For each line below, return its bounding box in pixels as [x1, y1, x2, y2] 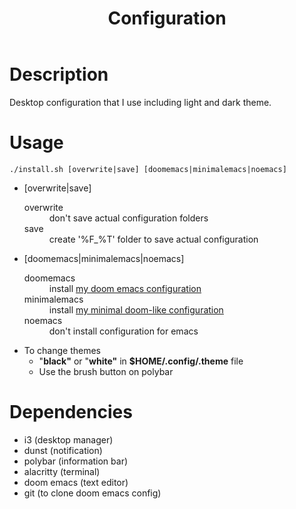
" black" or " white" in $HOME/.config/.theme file [38, 355, 244, 367]
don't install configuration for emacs [48, 325, 199, 337]
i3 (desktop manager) [23, 433, 114, 446]
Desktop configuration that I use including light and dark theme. [9, 96, 272, 108]
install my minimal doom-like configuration [48, 303, 224, 316]
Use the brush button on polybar [38, 365, 174, 377]
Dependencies [9, 401, 133, 424]
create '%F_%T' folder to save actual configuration [48, 233, 259, 245]
